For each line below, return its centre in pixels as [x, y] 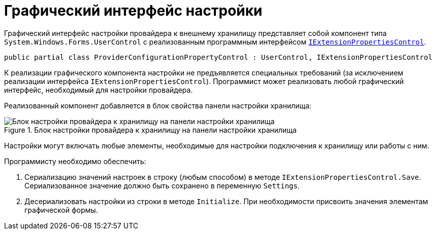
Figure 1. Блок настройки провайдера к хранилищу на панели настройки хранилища [150, 130]
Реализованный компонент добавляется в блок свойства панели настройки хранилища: [158, 105]
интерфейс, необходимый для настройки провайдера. [99, 90]
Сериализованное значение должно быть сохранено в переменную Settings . [162, 185]
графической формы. [61, 210]
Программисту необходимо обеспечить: [75, 161]
